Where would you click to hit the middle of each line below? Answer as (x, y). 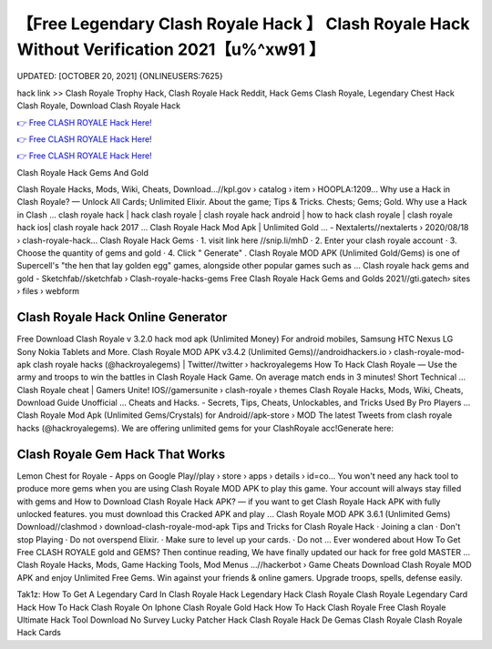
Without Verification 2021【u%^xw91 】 (171, 49)
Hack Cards (39, 633)
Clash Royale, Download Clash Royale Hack (99, 106)
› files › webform (48, 291)
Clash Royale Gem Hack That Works (121, 454)
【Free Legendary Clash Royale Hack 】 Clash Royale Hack (243, 24)
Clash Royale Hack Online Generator (122, 317)
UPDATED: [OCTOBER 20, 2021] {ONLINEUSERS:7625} (120, 76)
